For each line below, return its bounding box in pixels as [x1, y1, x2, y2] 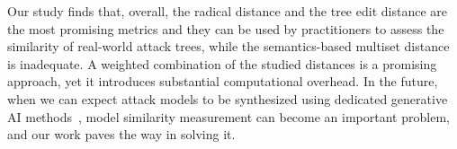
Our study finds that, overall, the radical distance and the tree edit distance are [7, 2, 447, 20]
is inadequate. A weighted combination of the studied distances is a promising [7, 54, 437, 73]
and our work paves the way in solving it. [7, 125, 236, 144]
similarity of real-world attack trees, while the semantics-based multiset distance [7, 37, 450, 56]
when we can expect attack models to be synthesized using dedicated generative [7, 89, 448, 108]
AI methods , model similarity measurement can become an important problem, [7, 107, 450, 126]
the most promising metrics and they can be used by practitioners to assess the [7, 19, 444, 38]
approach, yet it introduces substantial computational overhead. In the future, [7, 72, 438, 91]
